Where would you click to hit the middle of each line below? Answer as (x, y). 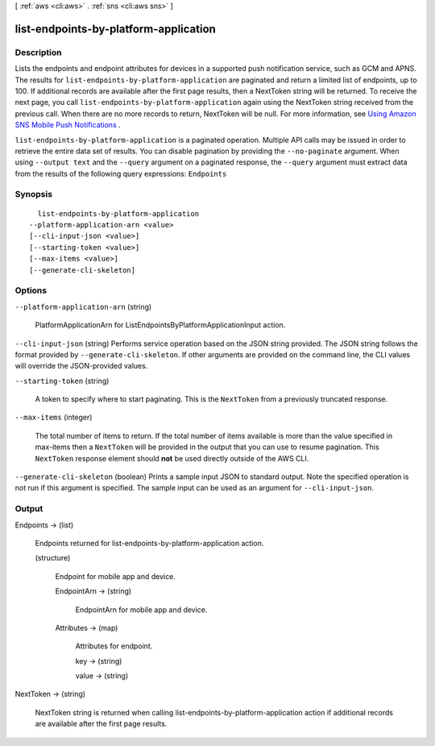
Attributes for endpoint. (114, 646)
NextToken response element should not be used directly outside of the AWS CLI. (172, 458)
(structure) (53, 558)
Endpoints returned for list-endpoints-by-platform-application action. (149, 543)
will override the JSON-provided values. (81, 366)
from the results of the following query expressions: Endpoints (121, 173)
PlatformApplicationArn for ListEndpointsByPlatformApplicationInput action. (160, 325)
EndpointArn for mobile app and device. (141, 610)
